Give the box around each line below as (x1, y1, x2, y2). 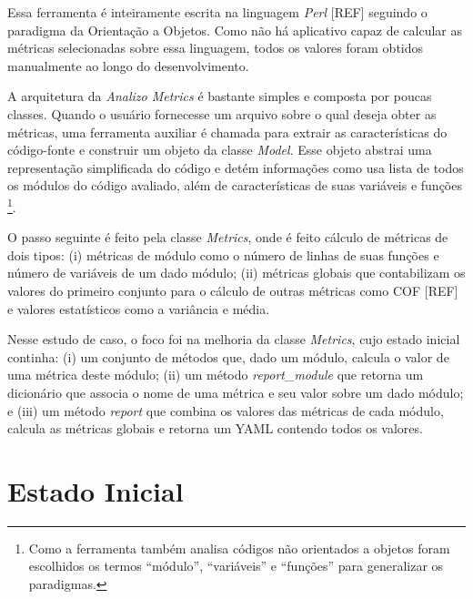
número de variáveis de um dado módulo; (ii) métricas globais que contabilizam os (7, 263, 466, 282)
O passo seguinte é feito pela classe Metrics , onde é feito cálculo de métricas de (7, 228, 448, 247)
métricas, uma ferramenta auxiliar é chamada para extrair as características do (7, 122, 448, 141)
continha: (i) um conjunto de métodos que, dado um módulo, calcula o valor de (7, 347, 449, 366)
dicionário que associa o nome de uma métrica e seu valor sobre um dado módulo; (7, 382, 464, 401)
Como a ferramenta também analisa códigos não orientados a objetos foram (28, 538, 450, 557)
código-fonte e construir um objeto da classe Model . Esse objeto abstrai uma (7, 140, 432, 159)
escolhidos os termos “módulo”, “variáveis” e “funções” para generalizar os (28, 556, 444, 575)
